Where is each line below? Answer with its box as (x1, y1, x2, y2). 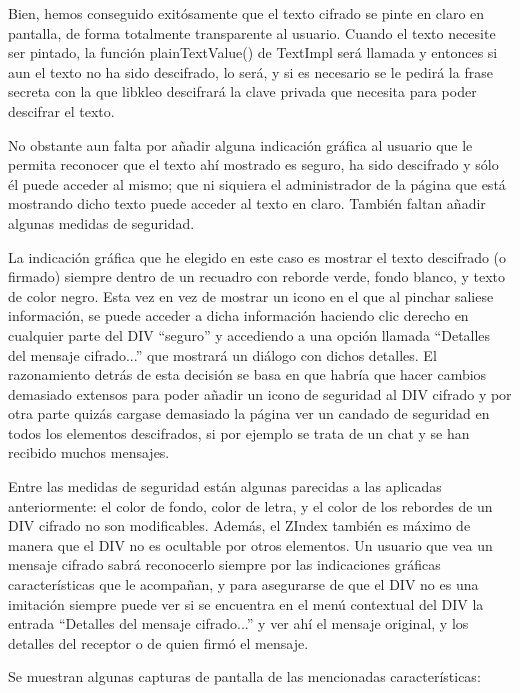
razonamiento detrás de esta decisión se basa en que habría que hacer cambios (8, 364, 487, 385)
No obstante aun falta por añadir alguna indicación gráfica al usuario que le (8, 134, 473, 155)
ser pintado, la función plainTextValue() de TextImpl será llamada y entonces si (8, 42, 498, 63)
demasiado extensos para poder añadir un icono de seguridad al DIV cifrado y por (8, 383, 512, 404)
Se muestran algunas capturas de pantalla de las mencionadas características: (8, 666, 481, 687)
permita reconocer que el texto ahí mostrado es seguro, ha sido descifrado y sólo (8, 154, 499, 175)
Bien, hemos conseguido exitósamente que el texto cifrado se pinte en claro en (8, 3, 485, 23)
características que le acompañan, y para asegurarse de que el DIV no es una (8, 574, 479, 595)
